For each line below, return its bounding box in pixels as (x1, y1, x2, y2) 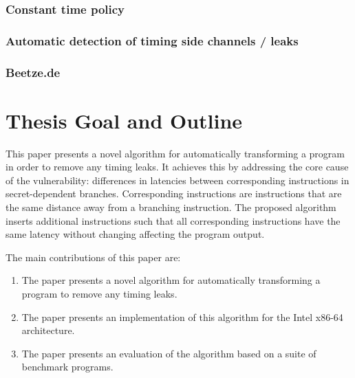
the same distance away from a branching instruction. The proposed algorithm (6, 200, 336, 214)
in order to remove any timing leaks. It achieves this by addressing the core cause (6, 159, 349, 174)
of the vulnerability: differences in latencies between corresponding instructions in (6, 173, 349, 187)
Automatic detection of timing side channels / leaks (6, 32, 299, 49)
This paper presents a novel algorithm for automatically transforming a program (6, 146, 345, 160)
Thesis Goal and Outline (6, 106, 243, 134)
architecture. (21, 323, 75, 337)
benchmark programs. (21, 359, 114, 374)
